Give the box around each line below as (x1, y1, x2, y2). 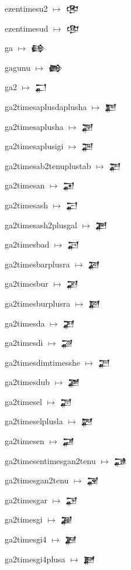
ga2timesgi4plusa (5, 552, 65, 565)
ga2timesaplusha (5, 120, 64, 132)
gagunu (5, 61, 30, 73)
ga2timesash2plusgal (5, 218, 77, 231)
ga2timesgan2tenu (5, 474, 69, 486)
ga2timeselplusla (5, 415, 63, 427)
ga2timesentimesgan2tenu (5, 454, 96, 466)
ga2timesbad (5, 238, 50, 250)
